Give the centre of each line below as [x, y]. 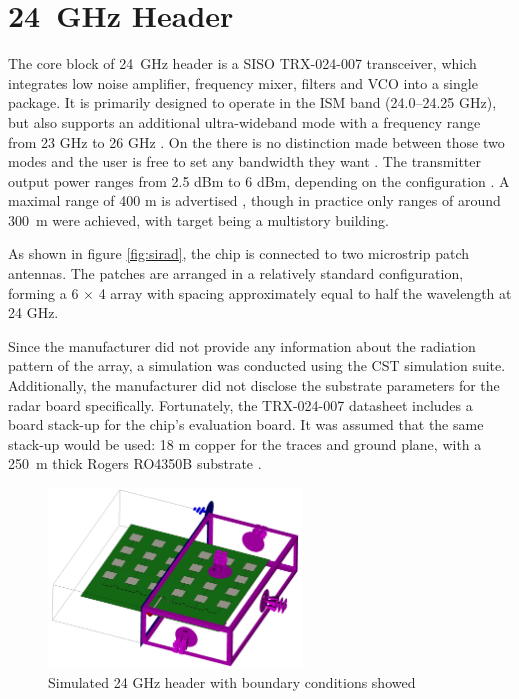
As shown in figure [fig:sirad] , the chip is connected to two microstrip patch [238, 253]
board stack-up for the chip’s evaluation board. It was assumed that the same [246, 424]
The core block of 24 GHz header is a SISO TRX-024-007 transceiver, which [242, 63]
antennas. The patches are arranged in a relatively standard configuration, [236, 273]
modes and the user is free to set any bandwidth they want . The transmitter [245, 161]
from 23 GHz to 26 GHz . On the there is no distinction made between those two [256, 141]
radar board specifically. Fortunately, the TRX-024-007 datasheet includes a [240, 404]
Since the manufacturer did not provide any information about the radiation [242, 345]
